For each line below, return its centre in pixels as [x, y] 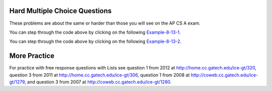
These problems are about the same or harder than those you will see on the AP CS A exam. [105, 23]
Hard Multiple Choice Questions [60, 11]
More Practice [32, 56]
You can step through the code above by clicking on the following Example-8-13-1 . [95, 32]
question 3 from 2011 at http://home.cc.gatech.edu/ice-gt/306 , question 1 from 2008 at [99, 75]
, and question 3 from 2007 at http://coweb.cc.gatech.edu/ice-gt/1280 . [98, 82]
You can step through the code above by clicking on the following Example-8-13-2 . [95, 41]
